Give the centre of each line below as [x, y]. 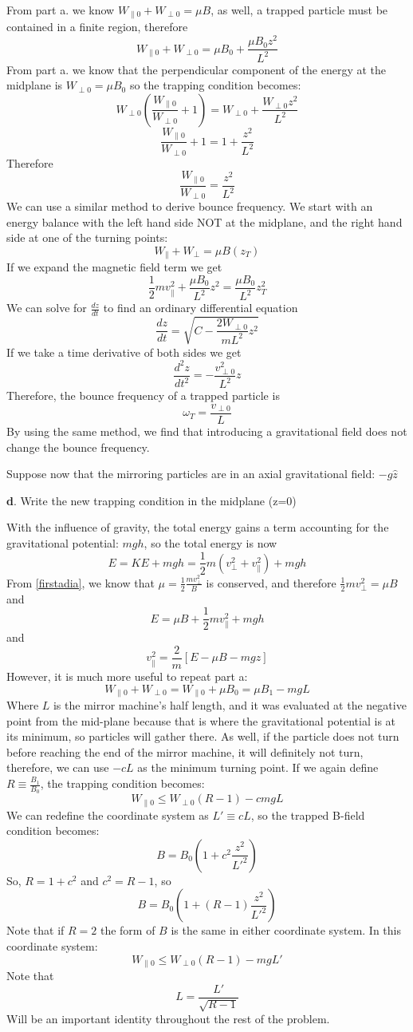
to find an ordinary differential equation [201, 308]
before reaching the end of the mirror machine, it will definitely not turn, [185, 751]
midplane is [35, 85]
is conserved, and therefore [271, 582]
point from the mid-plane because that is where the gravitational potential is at [201, 720]
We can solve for [47, 308]
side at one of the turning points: [87, 237]
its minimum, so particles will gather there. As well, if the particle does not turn [203, 736]
